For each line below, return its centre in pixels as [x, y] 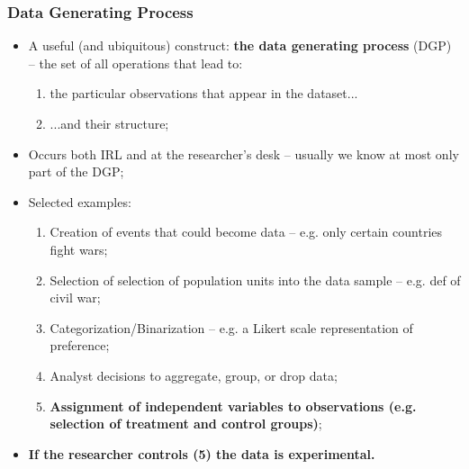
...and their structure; [109, 123]
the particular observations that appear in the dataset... [204, 93]
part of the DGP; [76, 171]
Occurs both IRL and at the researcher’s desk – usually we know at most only [244, 153]
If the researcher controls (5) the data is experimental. [202, 453]
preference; [80, 345]
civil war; [75, 298]
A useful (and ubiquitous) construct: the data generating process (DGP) [240, 45]
